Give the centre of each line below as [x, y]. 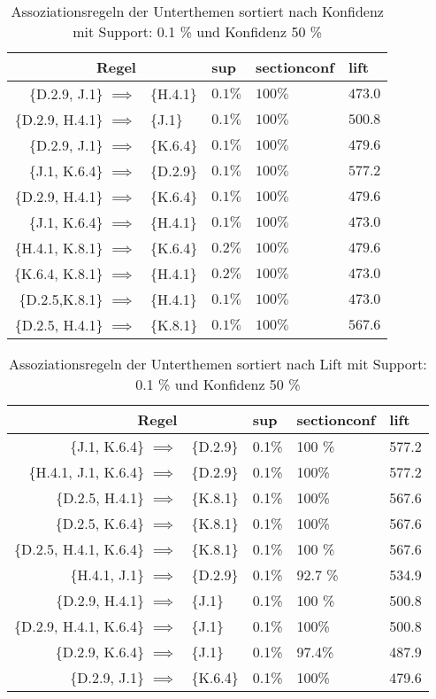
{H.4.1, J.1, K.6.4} [86, 472]
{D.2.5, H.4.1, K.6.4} [79, 549]
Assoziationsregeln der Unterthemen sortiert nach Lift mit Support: [218, 364]
